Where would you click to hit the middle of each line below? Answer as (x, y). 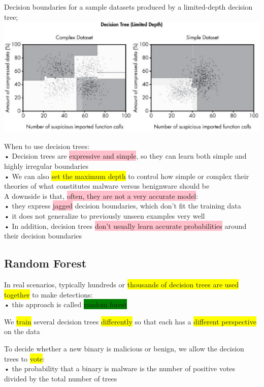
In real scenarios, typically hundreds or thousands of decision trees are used (122, 285)
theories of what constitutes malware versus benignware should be (107, 186)
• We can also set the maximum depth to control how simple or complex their (127, 176)
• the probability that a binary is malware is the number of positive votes (120, 368)
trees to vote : (25, 358)
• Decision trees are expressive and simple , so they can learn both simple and (125, 156)
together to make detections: (48, 294)
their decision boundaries (43, 236)
